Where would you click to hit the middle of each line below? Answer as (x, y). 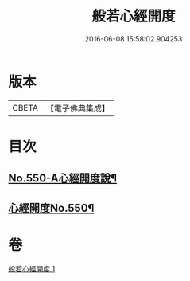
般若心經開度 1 (32, 268)
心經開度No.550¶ (51, 208)
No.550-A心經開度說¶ (63, 179)
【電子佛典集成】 (78, 108)
